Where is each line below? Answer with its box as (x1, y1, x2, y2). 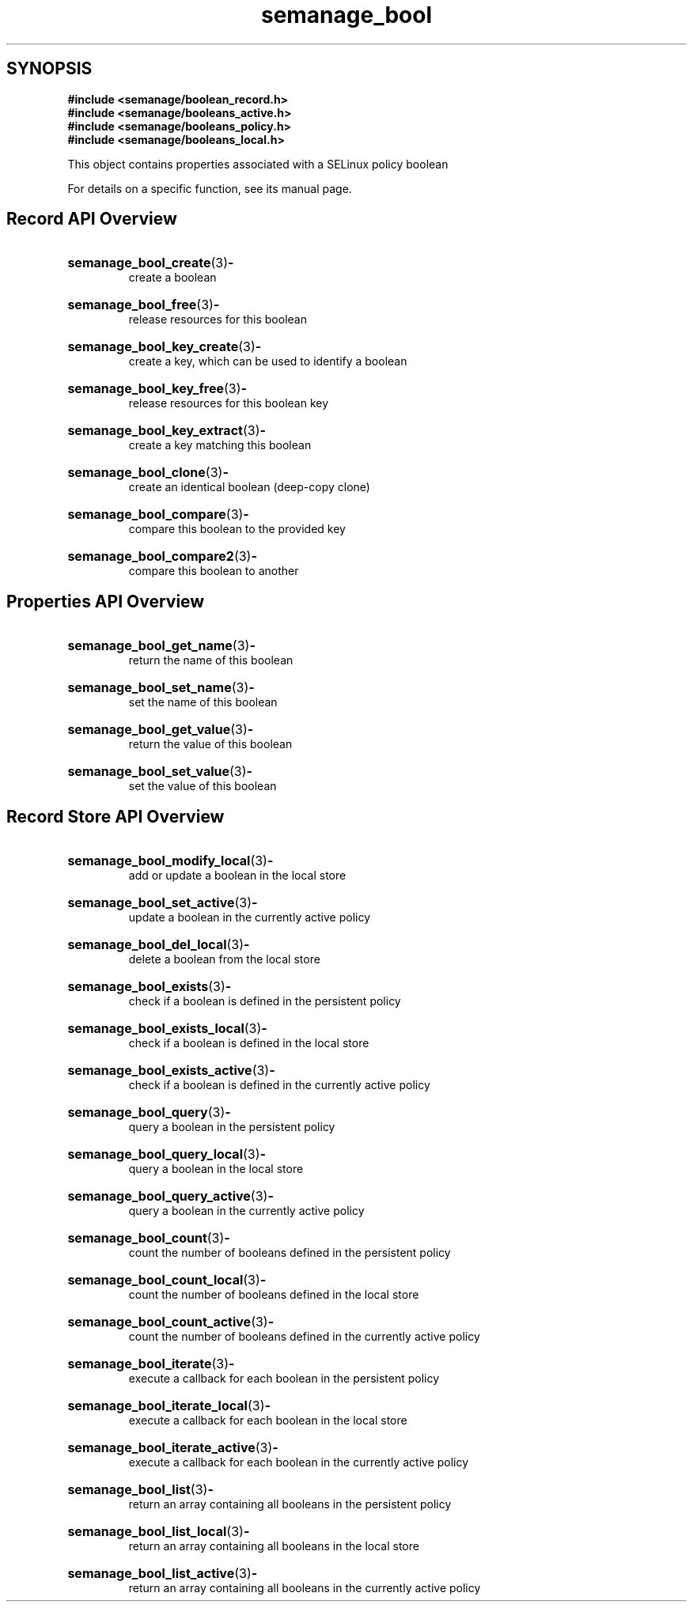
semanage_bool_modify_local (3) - (67, 853, 274, 869)
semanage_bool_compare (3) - (67, 506, 249, 523)
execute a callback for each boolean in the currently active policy (128, 1455, 469, 1470)
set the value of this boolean (128, 779, 277, 793)
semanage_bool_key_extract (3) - (67, 422, 266, 439)
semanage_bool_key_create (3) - (67, 339, 262, 355)
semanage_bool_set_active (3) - (67, 895, 258, 911)
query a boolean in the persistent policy (128, 1120, 335, 1134)
